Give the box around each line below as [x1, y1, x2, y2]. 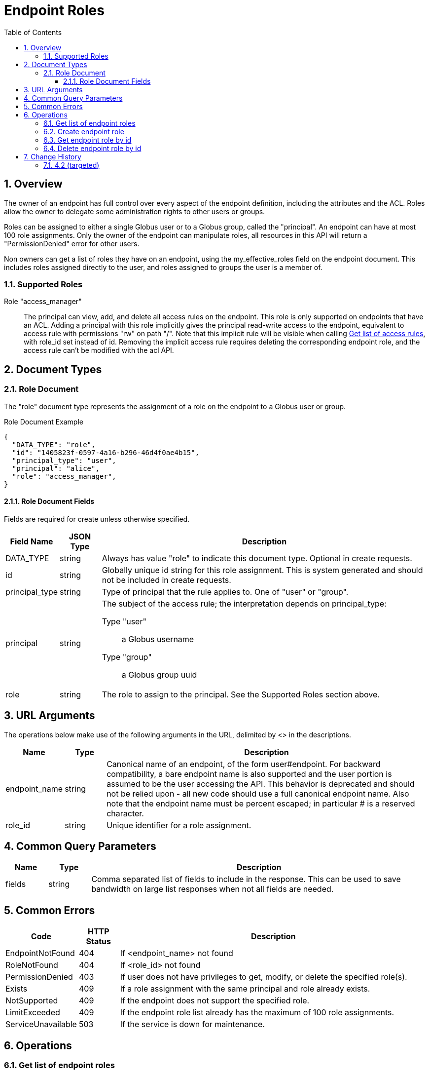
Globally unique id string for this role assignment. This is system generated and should [102, 565, 423, 575]
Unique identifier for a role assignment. [107, 820, 251, 830]
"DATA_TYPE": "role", [12, 440, 96, 449]
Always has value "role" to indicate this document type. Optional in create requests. [102, 553, 412, 563]
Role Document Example [4, 417, 83, 426]
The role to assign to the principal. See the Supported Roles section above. [102, 689, 380, 699]
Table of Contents [4, 28, 62, 37]
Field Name [10, 536, 53, 546]
